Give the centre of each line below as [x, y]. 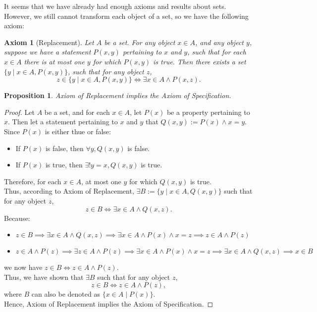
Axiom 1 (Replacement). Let [49, 42]
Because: [17, 218]
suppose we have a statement [48, 52]
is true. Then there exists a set [200, 61]
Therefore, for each [33, 181]
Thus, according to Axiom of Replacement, [69, 191]
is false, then [64, 148]
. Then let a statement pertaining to [63, 122]
